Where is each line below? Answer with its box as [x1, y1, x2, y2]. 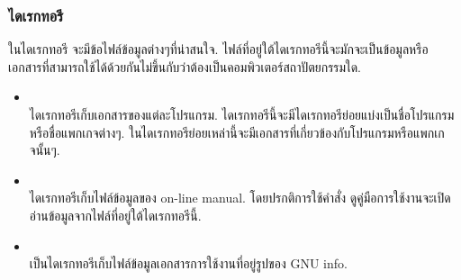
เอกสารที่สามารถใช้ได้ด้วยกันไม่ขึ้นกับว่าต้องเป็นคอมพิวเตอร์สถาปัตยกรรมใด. [8, 57, 361, 76]
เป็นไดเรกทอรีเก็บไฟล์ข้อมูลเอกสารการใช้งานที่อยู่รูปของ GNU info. [29, 254, 348, 273]
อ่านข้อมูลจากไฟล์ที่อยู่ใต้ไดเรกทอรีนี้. [29, 205, 202, 224]
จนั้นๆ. [29, 140, 60, 159]
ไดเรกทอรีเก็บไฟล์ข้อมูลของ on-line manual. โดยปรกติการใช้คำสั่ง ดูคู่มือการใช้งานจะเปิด [29, 188, 451, 207]
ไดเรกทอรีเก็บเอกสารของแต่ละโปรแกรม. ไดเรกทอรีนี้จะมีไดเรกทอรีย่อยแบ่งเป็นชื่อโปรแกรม [29, 105, 455, 123]
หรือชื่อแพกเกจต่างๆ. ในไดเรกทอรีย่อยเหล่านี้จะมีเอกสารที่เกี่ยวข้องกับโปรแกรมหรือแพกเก [29, 122, 445, 141]
